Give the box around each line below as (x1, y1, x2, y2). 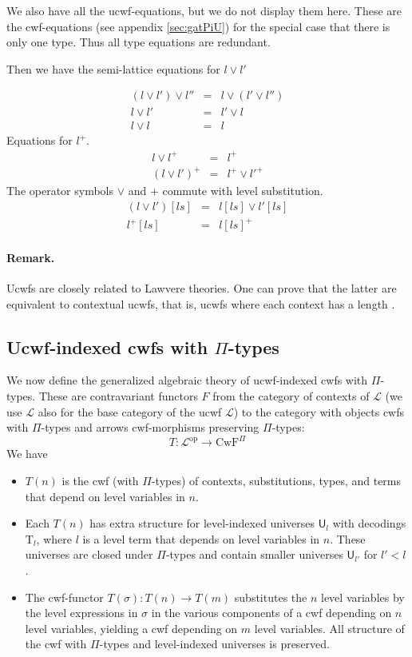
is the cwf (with (61, 472, 139, 488)
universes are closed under (25, 546, 153, 563)
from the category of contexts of (212, 388, 370, 404)
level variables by (321, 588, 405, 605)
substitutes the (234, 588, 307, 605)
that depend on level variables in (25, 488, 185, 504)
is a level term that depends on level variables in (82, 530, 320, 547)
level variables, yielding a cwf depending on (25, 619, 238, 636)
